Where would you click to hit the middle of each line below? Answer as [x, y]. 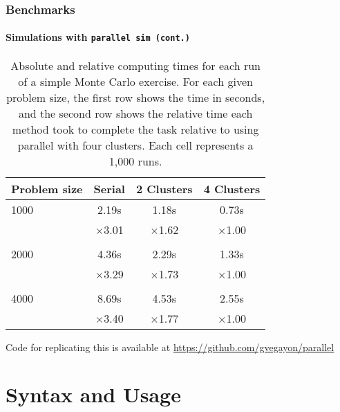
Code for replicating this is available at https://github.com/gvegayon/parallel [170, 347]
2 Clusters [164, 188]
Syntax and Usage [93, 394]
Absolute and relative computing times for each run [135, 65]
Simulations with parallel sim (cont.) [98, 37]
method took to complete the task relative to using [135, 129]
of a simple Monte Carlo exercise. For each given [135, 81]
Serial [109, 188]
